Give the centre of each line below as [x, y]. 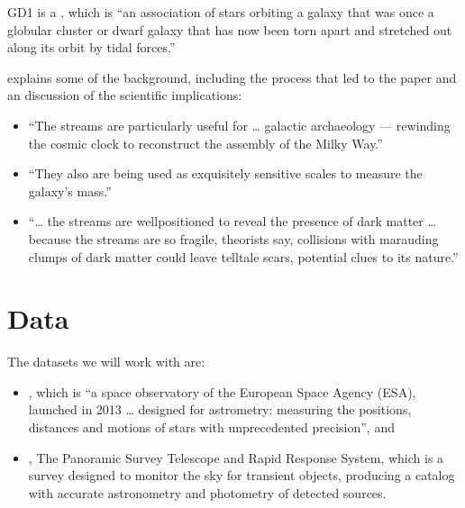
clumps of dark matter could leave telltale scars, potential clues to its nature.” [243, 256]
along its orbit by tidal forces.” [91, 47]
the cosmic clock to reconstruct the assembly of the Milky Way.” [205, 143]
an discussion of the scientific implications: [125, 95]
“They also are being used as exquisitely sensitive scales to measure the [225, 173]
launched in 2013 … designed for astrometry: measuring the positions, [220, 409]
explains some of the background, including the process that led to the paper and [232, 77]
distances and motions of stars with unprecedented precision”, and [211, 427]
